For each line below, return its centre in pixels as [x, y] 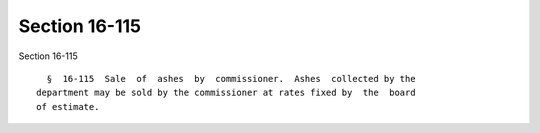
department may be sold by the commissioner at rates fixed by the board [226, 93]
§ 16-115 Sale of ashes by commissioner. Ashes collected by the [231, 78]
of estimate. [68, 106]
